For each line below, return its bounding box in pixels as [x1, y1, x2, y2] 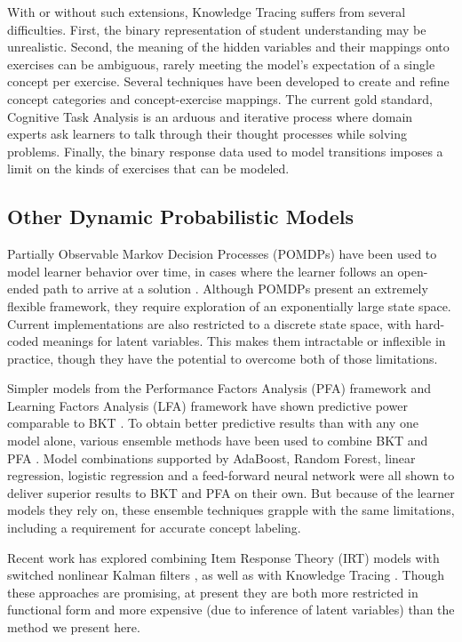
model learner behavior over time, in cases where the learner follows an [7, 261, 394, 280]
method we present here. [7, 618, 140, 637]
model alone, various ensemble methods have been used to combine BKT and [7, 431, 428, 450]
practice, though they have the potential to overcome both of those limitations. [7, 349, 438, 367]
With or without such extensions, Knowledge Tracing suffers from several [7, 3, 406, 20]
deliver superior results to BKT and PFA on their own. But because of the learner [7, 483, 455, 502]
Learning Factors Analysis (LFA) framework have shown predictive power [7, 396, 408, 414]
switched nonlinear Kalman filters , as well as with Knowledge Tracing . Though [7, 566, 444, 584]
